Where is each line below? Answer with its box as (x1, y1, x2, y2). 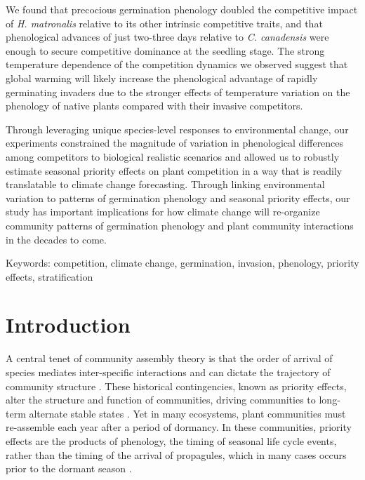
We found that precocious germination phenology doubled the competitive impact (6, 2, 358, 16)
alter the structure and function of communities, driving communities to (6, 392, 316, 407)
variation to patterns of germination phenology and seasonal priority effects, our (6, 190, 350, 205)
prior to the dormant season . (6, 461, 132, 476)
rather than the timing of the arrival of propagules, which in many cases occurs (6, 447, 347, 462)
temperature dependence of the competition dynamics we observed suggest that (6, 57, 348, 72)
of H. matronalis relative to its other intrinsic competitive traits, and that (6, 15, 323, 30)
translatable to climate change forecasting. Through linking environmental (6, 177, 325, 192)
